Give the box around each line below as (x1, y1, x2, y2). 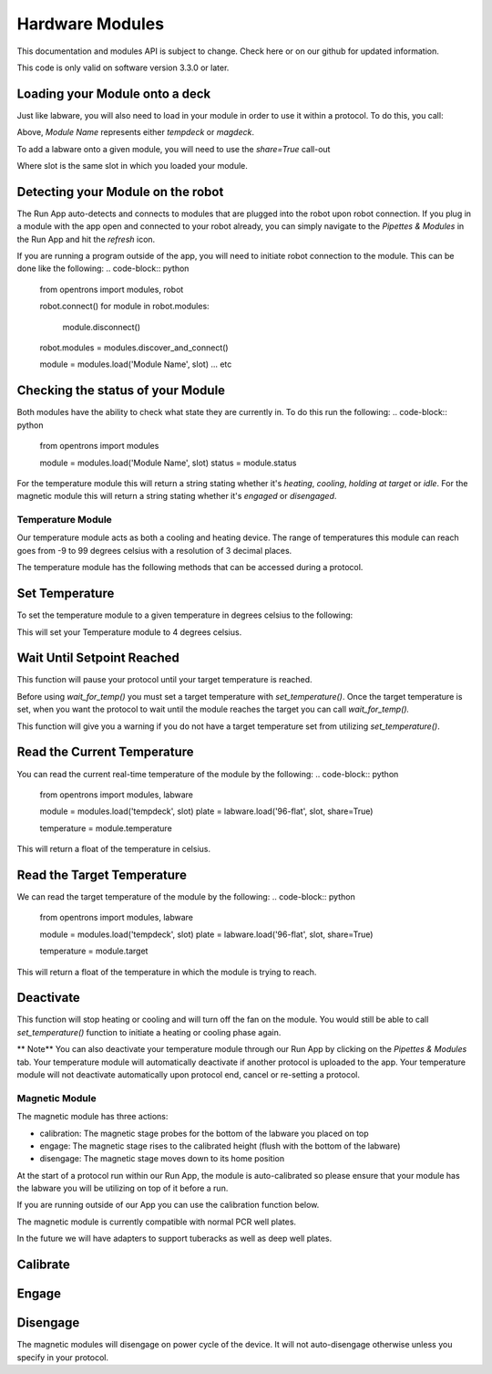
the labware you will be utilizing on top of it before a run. (16, 1182, 229, 1194)
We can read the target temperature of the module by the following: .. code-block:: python (16, 890, 355, 902)
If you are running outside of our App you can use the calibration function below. (16, 1200, 320, 1211)
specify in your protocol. (16, 1351, 109, 1363)
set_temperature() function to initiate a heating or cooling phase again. (16, 1026, 282, 1037)
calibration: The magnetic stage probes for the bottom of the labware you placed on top (39, 1128, 369, 1139)
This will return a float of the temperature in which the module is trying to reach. (16, 966, 317, 977)
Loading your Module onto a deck (16, 86, 211, 101)
